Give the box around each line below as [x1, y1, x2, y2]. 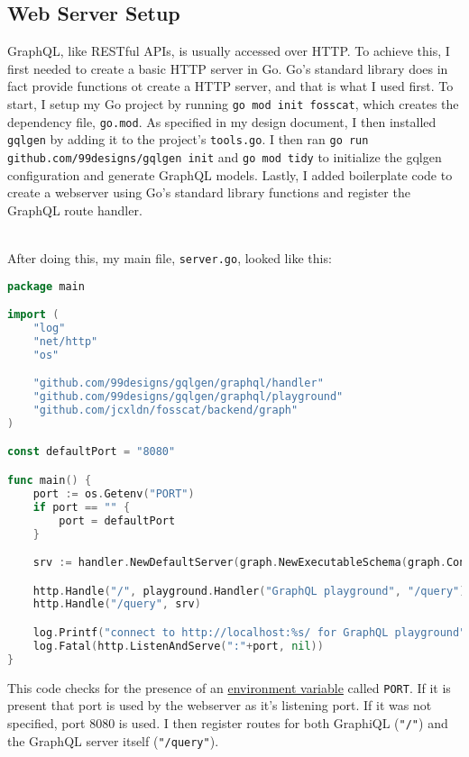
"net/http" [32, 334, 98, 348]
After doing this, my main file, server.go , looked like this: [7, 248, 332, 267]
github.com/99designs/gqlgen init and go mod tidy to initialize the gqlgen [7, 147, 442, 166]
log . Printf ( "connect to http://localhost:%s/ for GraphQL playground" [32, 625, 466, 639]
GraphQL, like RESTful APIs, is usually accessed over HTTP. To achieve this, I [7, 41, 450, 60]
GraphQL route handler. [7, 200, 143, 219]
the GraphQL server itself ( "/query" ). [7, 731, 219, 750]
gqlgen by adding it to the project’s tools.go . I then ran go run [7, 130, 369, 149]
